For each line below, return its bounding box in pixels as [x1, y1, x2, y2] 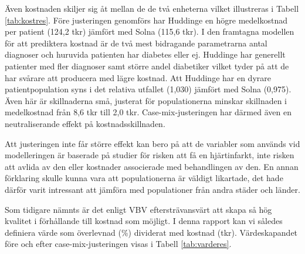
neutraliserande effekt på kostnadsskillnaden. [5, 117, 165, 129]
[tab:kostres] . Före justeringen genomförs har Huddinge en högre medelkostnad [5, 14, 287, 26]
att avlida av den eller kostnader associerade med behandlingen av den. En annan [5, 160, 299, 172]
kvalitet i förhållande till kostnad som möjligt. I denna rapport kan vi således [5, 215, 283, 227]
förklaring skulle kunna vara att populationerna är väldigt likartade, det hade [5, 172, 283, 184]
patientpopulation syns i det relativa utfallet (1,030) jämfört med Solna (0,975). [5, 83, 292, 95]
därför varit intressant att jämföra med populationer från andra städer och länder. [5, 183, 300, 195]
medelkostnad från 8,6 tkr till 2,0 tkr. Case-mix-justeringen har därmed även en [5, 106, 292, 118]
